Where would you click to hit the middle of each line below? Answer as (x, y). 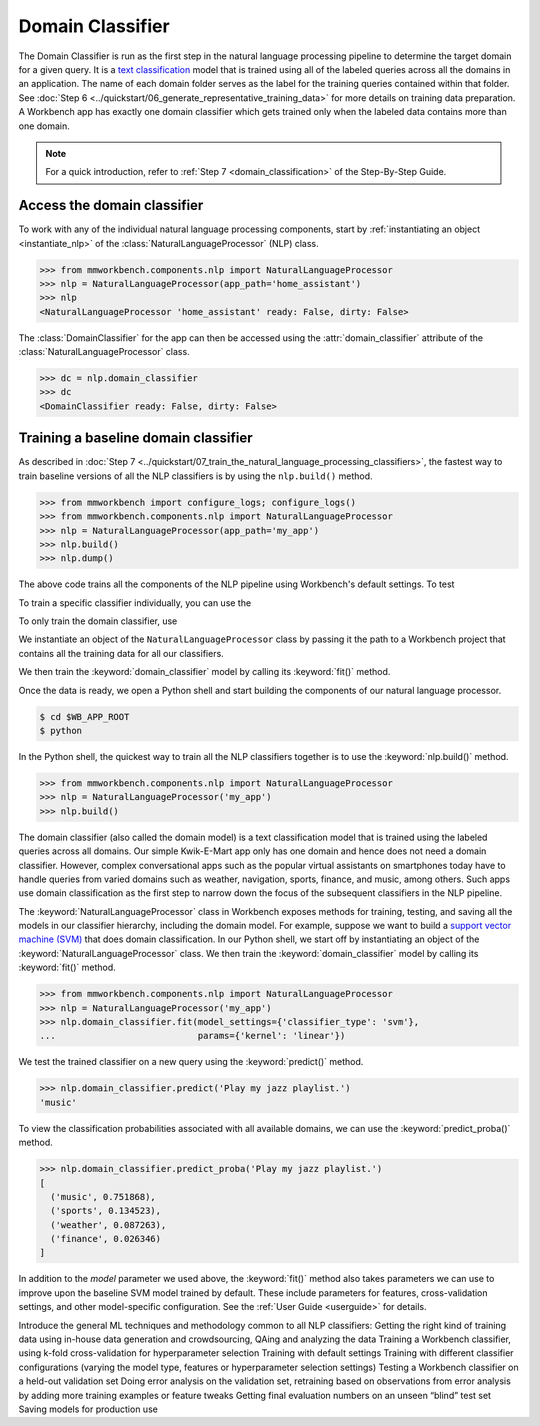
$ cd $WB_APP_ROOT (84, 716)
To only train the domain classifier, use (98, 621)
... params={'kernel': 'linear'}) (192, 1036)
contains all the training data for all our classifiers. (121, 653)
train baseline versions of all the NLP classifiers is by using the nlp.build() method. (196, 476)
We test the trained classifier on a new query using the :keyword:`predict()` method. (191, 1062)
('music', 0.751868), (103, 1196)
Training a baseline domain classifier (136, 438)
